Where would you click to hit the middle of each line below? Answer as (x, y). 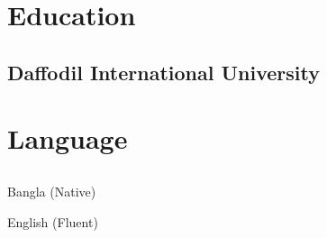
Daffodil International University (163, 72)
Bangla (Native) (52, 191)
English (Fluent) (53, 221)
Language (68, 138)
